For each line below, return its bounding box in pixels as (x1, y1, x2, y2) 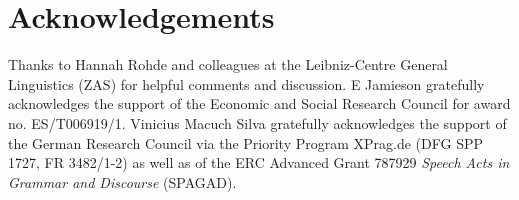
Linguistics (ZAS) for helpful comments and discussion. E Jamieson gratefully (8, 73, 485, 94)
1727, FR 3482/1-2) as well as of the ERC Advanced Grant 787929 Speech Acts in (8, 152, 510, 173)
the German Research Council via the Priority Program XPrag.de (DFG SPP (8, 132, 484, 153)
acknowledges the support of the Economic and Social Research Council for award (8, 93, 511, 114)
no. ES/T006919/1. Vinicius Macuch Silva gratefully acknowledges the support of (8, 112, 507, 133)
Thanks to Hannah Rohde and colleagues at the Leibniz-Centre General (8, 54, 448, 75)
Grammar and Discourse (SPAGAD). (8, 171, 237, 192)
